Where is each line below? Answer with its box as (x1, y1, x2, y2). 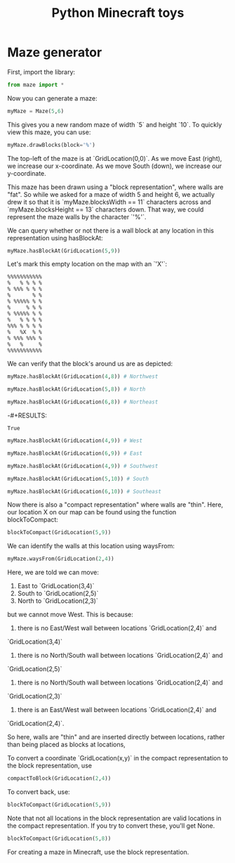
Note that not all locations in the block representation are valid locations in (7, 814, 222, 822)
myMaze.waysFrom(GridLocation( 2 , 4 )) (7, 555, 114, 563)
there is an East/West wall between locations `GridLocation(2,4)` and (17, 706, 217, 714)
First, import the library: (7, 67, 76, 76)
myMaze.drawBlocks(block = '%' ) (7, 141, 96, 148)
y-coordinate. (7, 169, 47, 177)
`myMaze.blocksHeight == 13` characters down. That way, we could (7, 205, 204, 214)
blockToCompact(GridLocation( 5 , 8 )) (7, 835, 112, 842)
